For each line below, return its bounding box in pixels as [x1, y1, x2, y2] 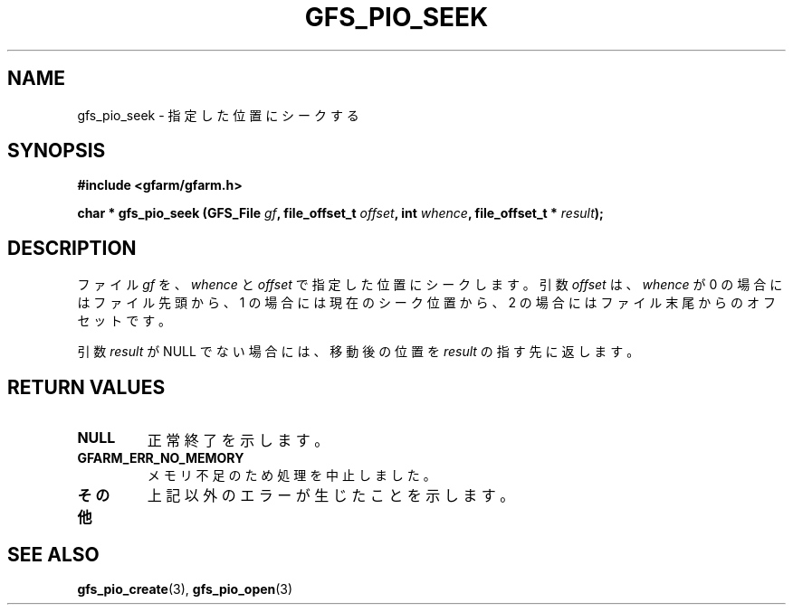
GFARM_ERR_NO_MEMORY [77, 450, 244, 466]
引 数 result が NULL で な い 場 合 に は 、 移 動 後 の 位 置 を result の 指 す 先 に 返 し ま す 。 [77, 344, 640, 360]
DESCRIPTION [7, 236, 137, 259]
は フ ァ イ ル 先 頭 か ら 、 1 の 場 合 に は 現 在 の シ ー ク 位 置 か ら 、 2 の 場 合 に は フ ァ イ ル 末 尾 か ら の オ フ [77, 295, 776, 311]
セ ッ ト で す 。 [77, 313, 172, 329]
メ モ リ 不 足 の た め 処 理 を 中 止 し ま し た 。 [147, 467, 436, 484]
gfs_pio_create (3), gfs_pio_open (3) [77, 580, 293, 597]
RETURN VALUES [7, 375, 166, 399]
